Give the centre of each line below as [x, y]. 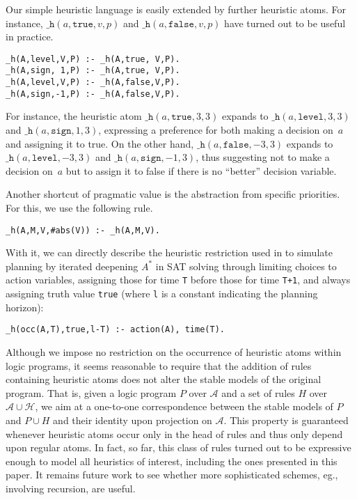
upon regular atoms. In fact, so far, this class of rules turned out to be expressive [178, 447]
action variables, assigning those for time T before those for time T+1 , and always [178, 280]
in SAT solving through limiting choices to [246, 266]
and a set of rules [258, 392]
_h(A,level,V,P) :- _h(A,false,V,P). [93, 83]
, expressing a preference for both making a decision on [216, 130]
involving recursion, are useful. [71, 488]
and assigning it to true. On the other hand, [100, 143]
